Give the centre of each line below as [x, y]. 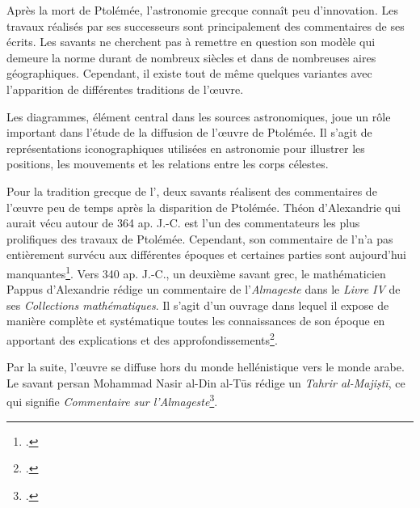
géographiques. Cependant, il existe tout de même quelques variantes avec [189, 73]
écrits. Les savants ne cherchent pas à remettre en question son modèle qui [191, 42]
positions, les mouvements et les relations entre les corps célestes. [168, 164]
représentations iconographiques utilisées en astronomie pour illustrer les [186, 148]
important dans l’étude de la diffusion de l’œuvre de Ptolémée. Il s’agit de [189, 132]
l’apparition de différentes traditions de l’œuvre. [125, 89]
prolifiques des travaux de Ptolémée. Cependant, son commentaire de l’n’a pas [200, 238]
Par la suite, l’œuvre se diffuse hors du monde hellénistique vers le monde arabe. [206, 367]
